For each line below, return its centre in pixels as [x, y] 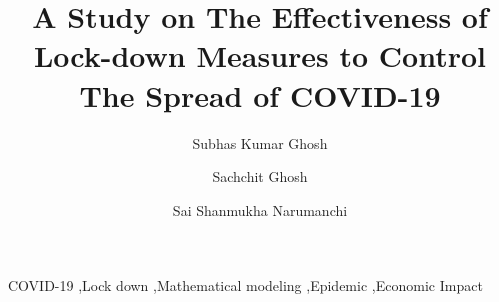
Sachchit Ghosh [260, 176]
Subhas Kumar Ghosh [260, 142]
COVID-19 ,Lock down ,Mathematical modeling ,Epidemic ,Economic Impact [245, 285]
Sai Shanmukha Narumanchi [260, 209]
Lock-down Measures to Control [260, 55]
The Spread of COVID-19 [260, 94]
